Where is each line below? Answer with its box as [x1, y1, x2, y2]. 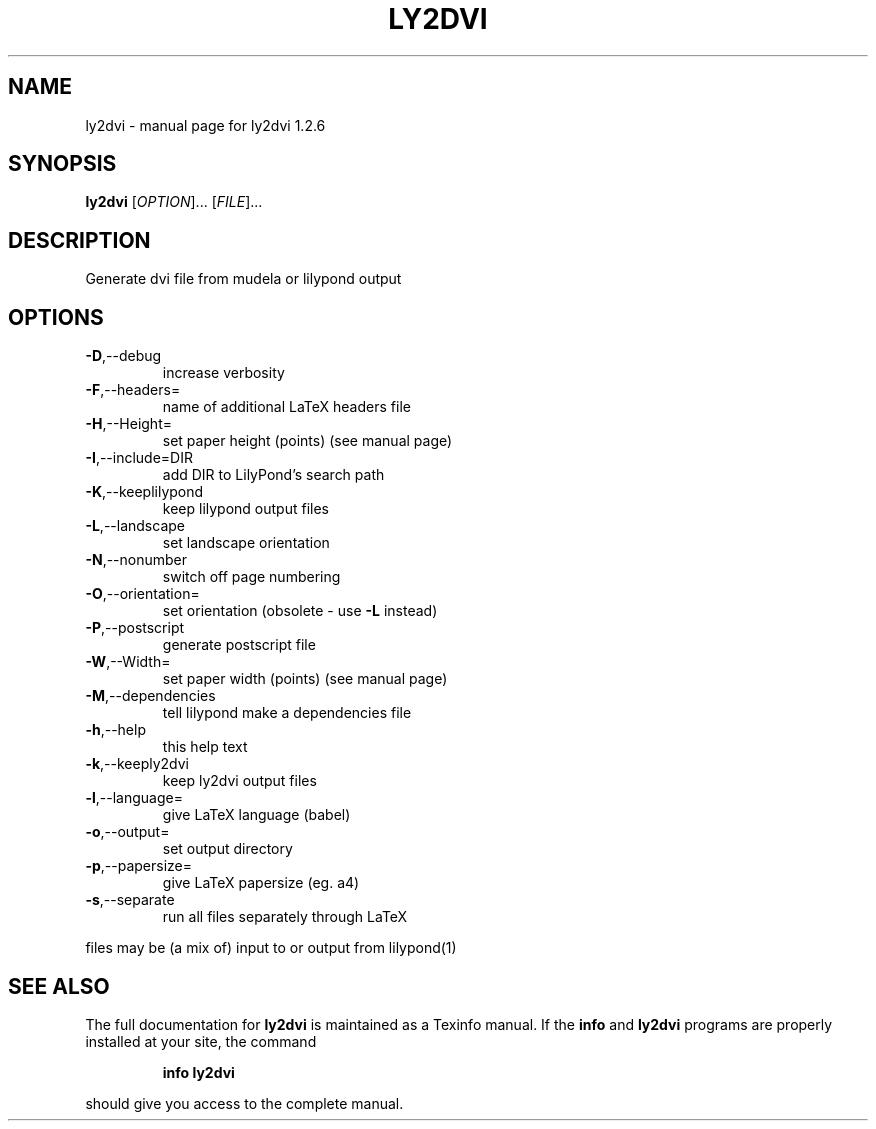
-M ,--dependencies [85, 687, 216, 705]
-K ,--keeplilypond [85, 483, 204, 501]
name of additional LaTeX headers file [162, 398, 411, 416]
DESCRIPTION [8, 227, 151, 253]
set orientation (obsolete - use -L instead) [162, 602, 438, 620]
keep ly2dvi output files [162, 772, 317, 790]
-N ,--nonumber [85, 551, 188, 569]
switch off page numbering [162, 568, 341, 586]
